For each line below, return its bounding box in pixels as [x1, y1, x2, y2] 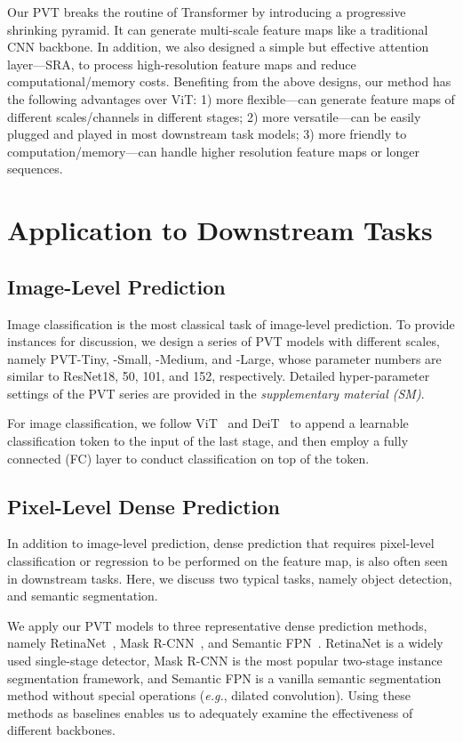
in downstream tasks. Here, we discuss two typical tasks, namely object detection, [7, 569, 452, 587]
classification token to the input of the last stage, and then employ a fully [7, 431, 409, 450]
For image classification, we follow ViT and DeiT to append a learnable [7, 414, 409, 432]
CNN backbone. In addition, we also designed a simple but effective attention [7, 37, 429, 56]
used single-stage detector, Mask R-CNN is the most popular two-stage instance [7, 651, 443, 670]
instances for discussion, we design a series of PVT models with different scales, [7, 332, 440, 351]
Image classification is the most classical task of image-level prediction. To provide [7, 314, 455, 333]
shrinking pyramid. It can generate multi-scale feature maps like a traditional [7, 20, 428, 38]
